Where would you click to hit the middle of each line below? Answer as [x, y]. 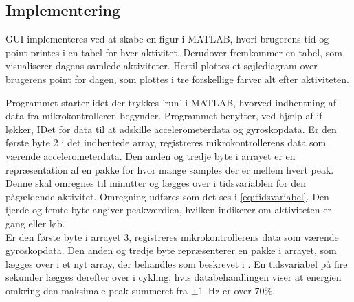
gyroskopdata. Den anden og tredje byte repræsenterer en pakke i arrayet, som [171, 250]
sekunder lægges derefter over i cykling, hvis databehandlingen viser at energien [174, 277]
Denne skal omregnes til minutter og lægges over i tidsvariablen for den [156, 183]
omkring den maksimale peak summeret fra [97, 290]
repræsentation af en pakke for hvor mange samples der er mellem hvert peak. [170, 169]
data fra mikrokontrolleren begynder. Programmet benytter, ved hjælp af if [164, 116]
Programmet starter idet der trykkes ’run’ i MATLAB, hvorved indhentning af [171, 102]
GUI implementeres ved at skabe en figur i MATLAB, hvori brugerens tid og [167, 39]
